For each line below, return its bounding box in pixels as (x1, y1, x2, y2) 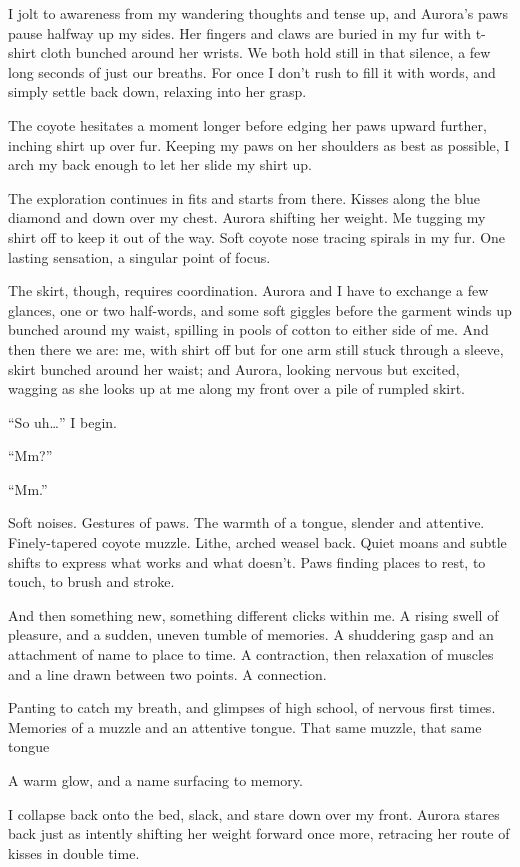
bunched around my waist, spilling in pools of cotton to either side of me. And (8, 319, 489, 340)
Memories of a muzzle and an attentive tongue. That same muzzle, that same (8, 716, 482, 737)
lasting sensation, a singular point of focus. (8, 246, 271, 267)
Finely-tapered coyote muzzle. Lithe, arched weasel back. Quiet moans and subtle (8, 532, 507, 553)
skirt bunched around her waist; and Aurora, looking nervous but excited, (8, 358, 460, 379)
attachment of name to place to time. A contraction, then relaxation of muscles (8, 644, 494, 665)
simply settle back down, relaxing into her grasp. (8, 81, 307, 102)
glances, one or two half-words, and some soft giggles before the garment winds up (8, 299, 512, 320)
